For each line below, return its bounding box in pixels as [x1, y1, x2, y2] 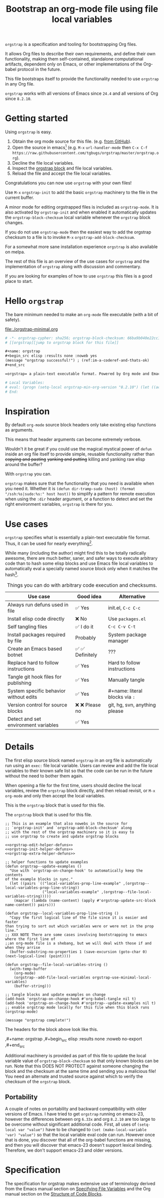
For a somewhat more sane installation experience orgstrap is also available [5, 243, 158, 250]
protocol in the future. [17, 66, 61, 72]
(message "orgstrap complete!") [5, 1018, 71, 1023]
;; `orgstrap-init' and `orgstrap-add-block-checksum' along [5, 825, 132, 830]
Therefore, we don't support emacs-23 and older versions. [5, 1147, 123, 1153]
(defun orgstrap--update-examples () [5, 864, 82, 869]
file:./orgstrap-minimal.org [5, 326, 58, 332]
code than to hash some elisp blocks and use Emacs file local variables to [5, 560, 153, 566]
